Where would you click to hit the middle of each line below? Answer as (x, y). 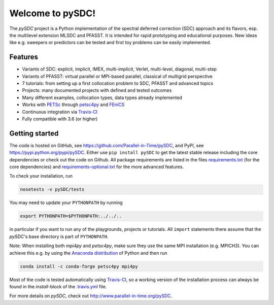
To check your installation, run (41, 176)
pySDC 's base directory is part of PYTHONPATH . (59, 236)
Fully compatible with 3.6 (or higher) (60, 119)
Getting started (34, 133)
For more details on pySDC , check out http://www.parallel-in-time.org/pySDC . (91, 296)
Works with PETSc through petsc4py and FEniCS (73, 105)
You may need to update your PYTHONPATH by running (66, 202)
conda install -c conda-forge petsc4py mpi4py (79, 266)
